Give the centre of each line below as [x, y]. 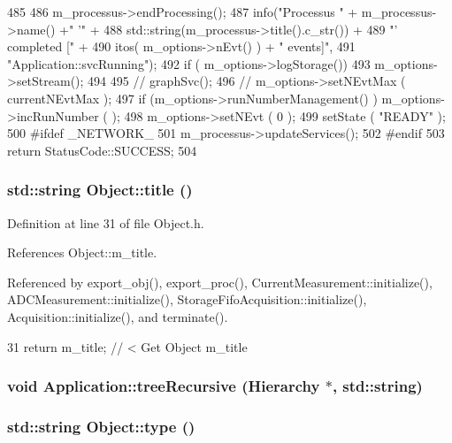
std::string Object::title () [100, 190]
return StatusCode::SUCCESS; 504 [102, 150]
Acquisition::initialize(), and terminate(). [118, 316]
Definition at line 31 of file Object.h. [106, 222]
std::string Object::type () [101, 426]
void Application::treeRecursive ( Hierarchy [164, 386]
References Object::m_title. [82, 252]
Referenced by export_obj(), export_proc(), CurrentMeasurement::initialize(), [220, 282]
